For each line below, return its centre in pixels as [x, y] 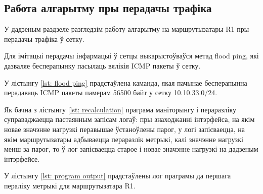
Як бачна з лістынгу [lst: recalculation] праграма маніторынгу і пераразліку [120, 109]
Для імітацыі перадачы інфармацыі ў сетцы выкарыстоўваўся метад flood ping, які [131, 56]
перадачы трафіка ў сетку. [44, 39]
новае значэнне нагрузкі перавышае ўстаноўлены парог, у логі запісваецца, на [124, 129]
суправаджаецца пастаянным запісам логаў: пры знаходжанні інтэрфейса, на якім [129, 119]
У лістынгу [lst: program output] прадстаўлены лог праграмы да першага [118, 176]
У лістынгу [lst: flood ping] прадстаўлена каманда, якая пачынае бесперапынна [126, 82]
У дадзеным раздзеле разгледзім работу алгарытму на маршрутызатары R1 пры [127, 29]
